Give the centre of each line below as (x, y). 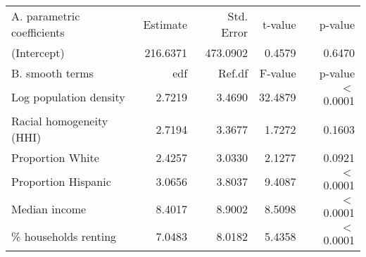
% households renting (64, 236)
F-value (278, 73)
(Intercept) (38, 52)
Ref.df (233, 73)
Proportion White (55, 157)
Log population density (68, 97)
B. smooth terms (52, 73)
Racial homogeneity (60, 121)
